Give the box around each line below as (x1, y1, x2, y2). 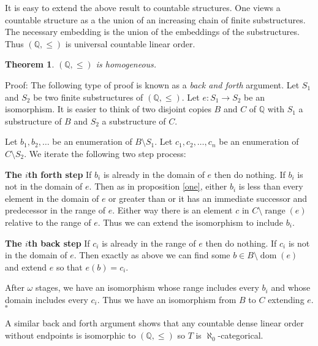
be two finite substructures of (33, 90, 143, 103)
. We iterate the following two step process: (24, 147, 186, 160)
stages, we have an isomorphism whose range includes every (35, 281, 259, 294)
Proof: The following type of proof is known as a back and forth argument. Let (5, 78, 300, 91)
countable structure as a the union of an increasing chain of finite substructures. (5, 13, 306, 26)
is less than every (238, 180, 303, 193)
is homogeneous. (96, 58, 157, 71)
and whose (271, 281, 311, 294)
